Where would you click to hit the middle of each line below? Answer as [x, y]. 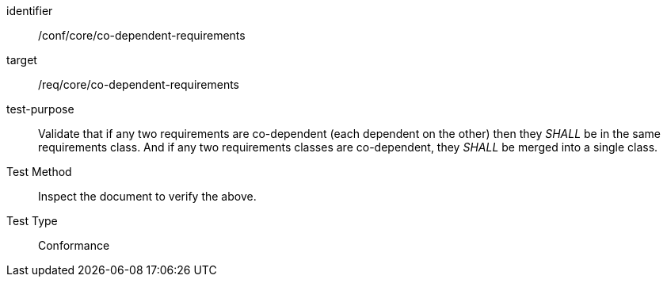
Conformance [74, 245]
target [22, 60]
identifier [30, 11]
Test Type [32, 221]
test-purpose [40, 109]
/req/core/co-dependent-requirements [139, 84]
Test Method [39, 172]
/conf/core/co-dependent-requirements [142, 35]
